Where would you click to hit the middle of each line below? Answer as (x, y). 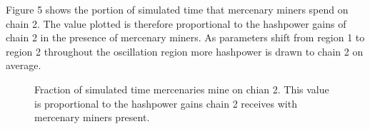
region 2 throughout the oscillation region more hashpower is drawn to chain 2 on (185, 51)
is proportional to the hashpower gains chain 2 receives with (166, 103)
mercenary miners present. (92, 117)
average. (24, 65)
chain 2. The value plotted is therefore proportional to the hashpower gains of (176, 23)
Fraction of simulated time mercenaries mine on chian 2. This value (182, 89)
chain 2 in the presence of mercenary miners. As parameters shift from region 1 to (185, 37)
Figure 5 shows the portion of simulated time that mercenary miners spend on (177, 9)
